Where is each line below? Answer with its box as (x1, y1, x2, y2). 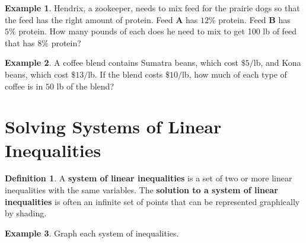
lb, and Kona (253, 56, 301, 69)
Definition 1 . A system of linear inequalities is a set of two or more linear (5, 172, 292, 184)
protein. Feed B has (218, 13, 291, 25)
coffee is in (5, 79, 43, 92)
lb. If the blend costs (88, 68, 163, 80)
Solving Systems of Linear (5, 114, 222, 139)
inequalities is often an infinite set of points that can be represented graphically (5, 195, 300, 207)
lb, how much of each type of (181, 68, 287, 80)
